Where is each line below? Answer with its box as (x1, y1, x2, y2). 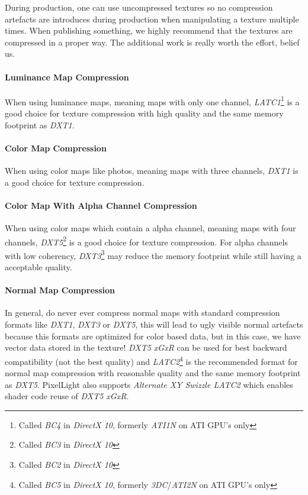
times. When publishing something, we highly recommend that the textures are (5, 24, 293, 37)
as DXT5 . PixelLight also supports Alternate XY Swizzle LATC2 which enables (5, 378, 293, 390)
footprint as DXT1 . (5, 118, 75, 131)
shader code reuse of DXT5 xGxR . (5, 390, 129, 402)
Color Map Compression (5, 141, 107, 154)
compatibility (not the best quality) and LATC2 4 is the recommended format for (5, 353, 298, 367)
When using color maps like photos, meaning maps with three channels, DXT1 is (5, 164, 299, 176)
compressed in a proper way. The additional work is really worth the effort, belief (5, 35, 300, 48)
